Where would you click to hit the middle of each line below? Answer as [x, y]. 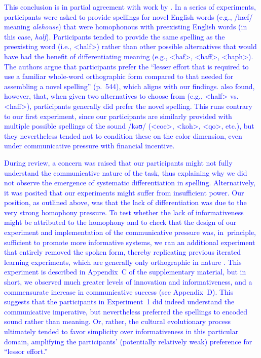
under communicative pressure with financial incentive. [89, 146]
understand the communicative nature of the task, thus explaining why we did [126, 172]
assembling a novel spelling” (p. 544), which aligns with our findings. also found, [129, 86]
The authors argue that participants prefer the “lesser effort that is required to [126, 66]
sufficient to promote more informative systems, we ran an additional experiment [130, 242]
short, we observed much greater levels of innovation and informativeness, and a [128, 282]
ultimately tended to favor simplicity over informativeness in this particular [121, 331]
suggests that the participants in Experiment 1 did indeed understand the [119, 302]
